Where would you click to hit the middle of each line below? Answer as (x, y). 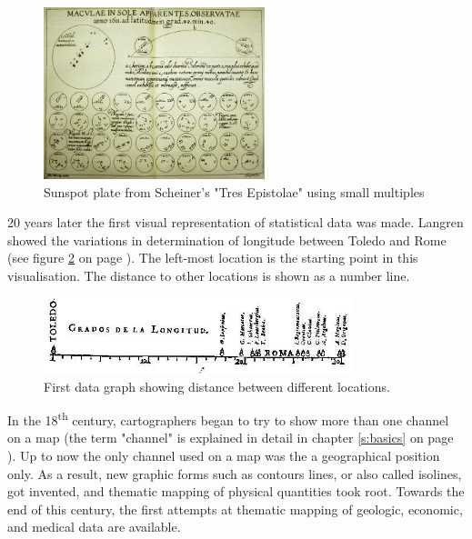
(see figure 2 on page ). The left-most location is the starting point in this (213, 258)
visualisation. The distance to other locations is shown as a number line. (209, 275)
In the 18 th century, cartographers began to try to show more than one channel (228, 419)
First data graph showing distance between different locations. (217, 386)
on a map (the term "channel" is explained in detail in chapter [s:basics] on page (231, 438)
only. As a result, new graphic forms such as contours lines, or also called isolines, (235, 473)
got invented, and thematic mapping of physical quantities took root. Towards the (236, 491)
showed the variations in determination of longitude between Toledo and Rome (227, 240)
